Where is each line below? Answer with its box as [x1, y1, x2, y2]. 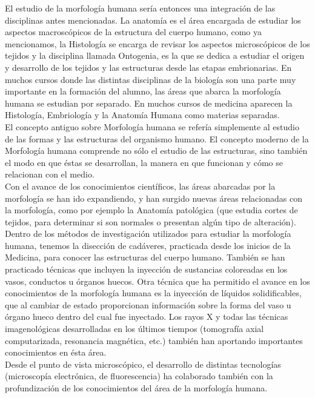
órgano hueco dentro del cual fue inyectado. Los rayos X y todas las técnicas [5, 310, 288, 323]
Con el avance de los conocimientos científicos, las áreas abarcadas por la [5, 179, 276, 192]
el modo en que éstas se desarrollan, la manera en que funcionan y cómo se [5, 156, 283, 168]
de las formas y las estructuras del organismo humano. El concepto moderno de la [5, 132, 309, 145]
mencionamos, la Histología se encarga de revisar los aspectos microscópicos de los [5, 37, 310, 50]
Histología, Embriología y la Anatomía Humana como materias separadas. [5, 108, 280, 121]
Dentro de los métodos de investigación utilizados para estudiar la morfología [5, 227, 291, 240]
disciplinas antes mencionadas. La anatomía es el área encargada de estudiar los [5, 13, 301, 26]
